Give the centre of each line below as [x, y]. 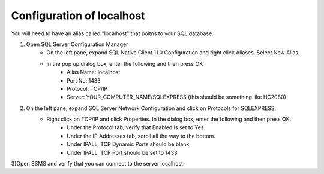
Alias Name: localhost [94, 72]
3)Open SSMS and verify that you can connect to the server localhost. [98, 164]
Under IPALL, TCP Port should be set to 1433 [122, 152]
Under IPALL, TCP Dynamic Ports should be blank [128, 144]
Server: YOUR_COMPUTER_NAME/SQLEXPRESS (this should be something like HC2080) [176, 97]
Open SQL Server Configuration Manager [77, 44]
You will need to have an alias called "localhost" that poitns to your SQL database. [112, 33]
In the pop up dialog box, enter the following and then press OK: [126, 63]
